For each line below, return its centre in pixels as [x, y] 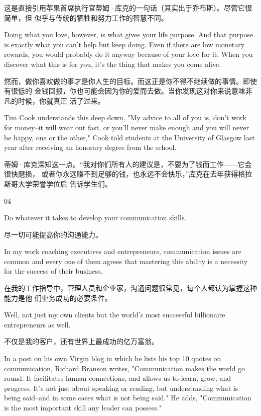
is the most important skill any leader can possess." [83, 407]
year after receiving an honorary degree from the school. [90, 147]
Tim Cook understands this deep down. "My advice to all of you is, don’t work [125, 117]
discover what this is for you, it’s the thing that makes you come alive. [113, 64]
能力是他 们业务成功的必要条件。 [58, 298]
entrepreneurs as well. [37, 324]
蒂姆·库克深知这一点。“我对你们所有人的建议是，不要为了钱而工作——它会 [128, 164]
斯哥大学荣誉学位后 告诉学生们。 [58, 183]
